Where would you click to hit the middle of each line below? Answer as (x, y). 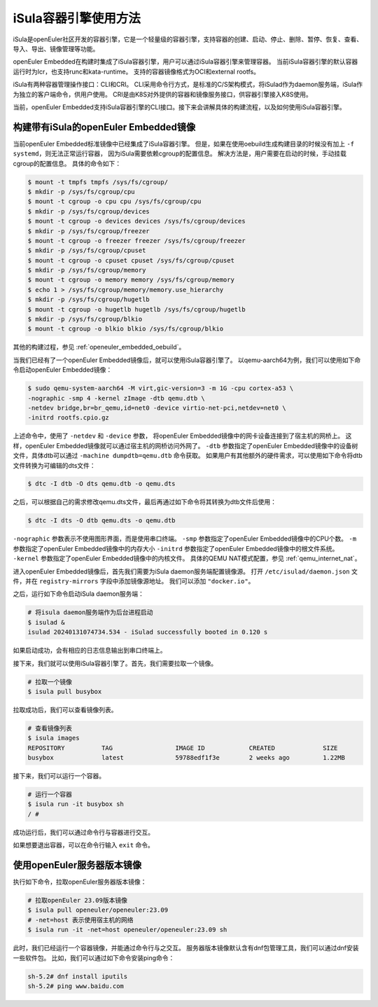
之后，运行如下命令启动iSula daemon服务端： (79, 594)
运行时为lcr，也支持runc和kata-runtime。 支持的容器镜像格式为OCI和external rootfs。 (136, 71)
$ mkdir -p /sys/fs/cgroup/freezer (89, 231)
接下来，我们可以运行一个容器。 (59, 776)
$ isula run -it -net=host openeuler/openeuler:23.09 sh (127, 930)
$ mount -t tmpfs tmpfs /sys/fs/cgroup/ (98, 182)
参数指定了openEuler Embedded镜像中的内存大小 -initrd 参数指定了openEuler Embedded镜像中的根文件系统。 (176, 548)
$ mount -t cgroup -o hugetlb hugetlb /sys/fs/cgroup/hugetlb (136, 309)
